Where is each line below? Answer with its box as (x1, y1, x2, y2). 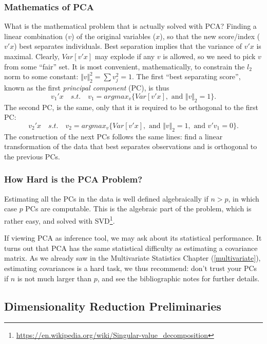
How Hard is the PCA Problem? (4, 173, 143, 186)
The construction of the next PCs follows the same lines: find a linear (4, 131, 223, 141)
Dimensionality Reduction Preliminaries (4, 298, 221, 314)
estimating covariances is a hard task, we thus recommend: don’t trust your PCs (4, 262, 257, 273)
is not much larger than (17, 273, 91, 283)
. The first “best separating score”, (132, 71, 241, 82)
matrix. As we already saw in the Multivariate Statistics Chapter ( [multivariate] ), (4, 252, 261, 263)
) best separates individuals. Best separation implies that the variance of (14, 41, 242, 51)
